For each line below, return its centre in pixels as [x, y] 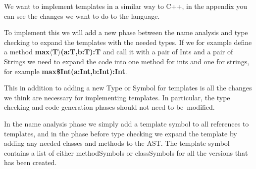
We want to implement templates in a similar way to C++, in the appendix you [126, 6]
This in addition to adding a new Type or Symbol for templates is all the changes [128, 88]
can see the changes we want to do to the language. [82, 16]
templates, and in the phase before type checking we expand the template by [121, 133]
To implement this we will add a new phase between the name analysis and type [126, 32]
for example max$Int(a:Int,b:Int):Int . [66, 71]
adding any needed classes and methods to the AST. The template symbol [117, 143]
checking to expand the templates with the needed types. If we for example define [128, 42]
